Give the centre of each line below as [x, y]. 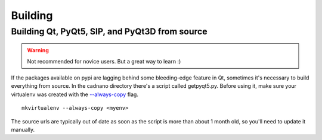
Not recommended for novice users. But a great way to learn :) [104, 61]
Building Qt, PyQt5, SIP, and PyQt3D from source [109, 31]
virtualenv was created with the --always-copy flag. [75, 94]
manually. [23, 129]
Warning [38, 50]
